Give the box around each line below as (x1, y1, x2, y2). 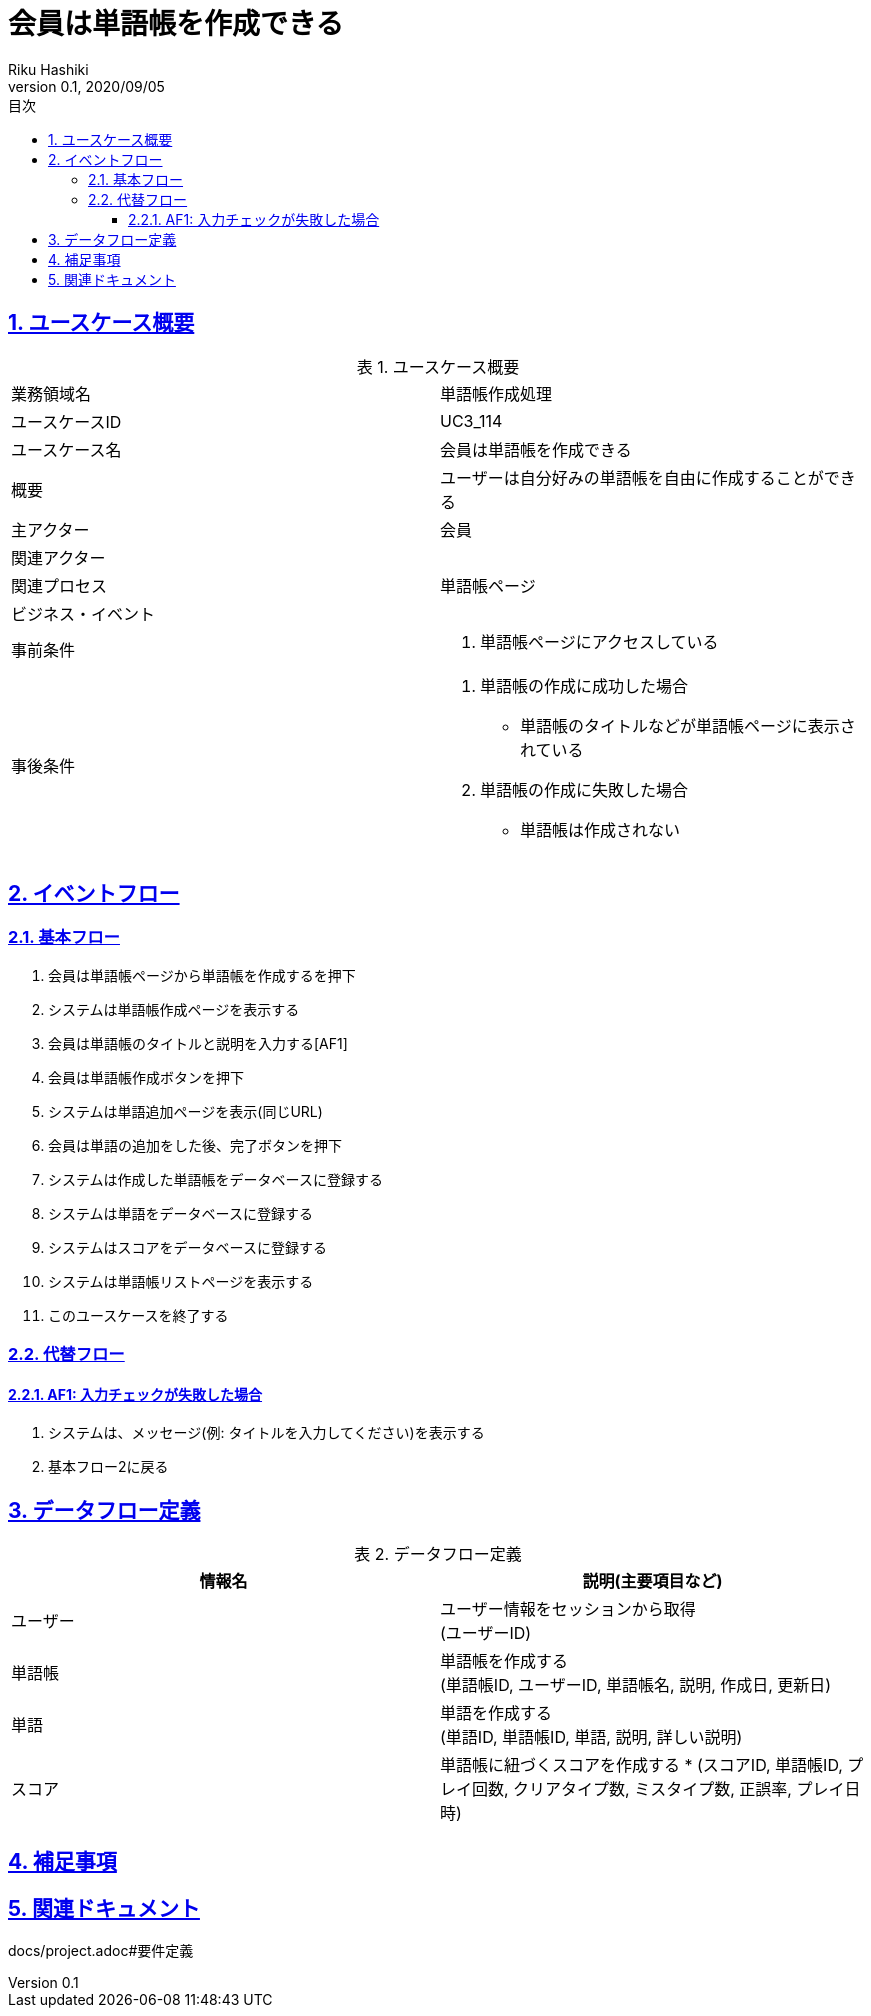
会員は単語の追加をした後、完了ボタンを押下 (48, 1136, 342, 1154)
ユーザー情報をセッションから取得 (440, 1599, 696, 1620)
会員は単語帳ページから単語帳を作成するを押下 (48, 966, 356, 984)
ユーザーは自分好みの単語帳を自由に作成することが (440, 467, 824, 488)
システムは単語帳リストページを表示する (48, 1272, 314, 1290)
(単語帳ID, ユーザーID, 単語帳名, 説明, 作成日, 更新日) (440, 1675, 832, 1696)
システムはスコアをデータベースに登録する (48, 1238, 327, 1256)
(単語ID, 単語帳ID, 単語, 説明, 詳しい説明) (440, 1727, 743, 1748)
